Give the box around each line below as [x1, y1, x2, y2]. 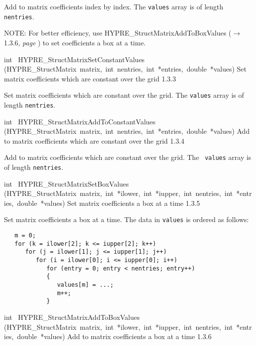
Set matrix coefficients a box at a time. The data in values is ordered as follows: [4, 214, 249, 225]
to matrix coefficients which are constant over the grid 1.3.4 [4, 135, 185, 146]
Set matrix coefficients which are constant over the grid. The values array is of [4, 90, 244, 100]
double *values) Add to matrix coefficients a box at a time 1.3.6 [17, 331, 212, 342]
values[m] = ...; [57, 281, 114, 289]
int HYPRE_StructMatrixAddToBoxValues [4, 312, 140, 322]
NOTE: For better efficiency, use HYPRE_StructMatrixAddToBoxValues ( [4, 28, 232, 38]
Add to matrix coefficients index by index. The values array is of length [4, 1, 223, 11]
